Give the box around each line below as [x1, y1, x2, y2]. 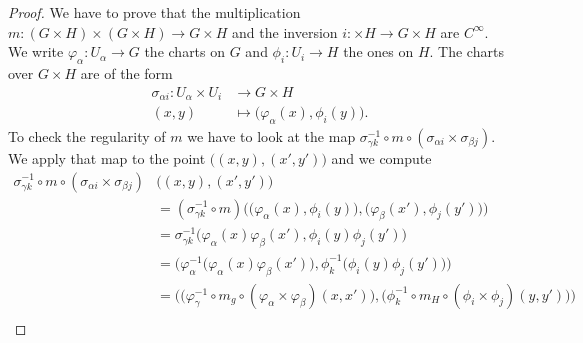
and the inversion [232, 21, 338, 42]
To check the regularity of [8, 125, 166, 146]
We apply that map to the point [8, 147, 206, 168]
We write [8, 41, 64, 62]
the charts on [144, 41, 226, 62]
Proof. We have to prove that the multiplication [8, 2, 301, 22]
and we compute [331, 147, 432, 168]
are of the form [80, 62, 173, 83]
